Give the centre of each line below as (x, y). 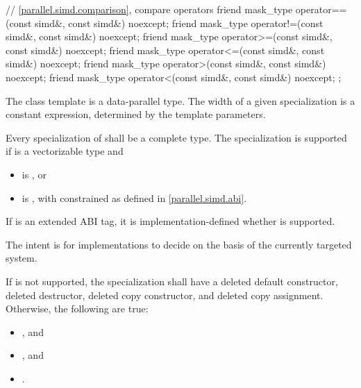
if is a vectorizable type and (65, 151)
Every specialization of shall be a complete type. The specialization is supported (176, 137)
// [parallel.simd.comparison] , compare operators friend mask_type (149, 9)
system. (22, 258)
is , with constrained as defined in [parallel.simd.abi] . (134, 197)
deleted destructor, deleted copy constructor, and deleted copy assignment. (165, 295)
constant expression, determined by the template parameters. (136, 114)
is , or (34, 174)
